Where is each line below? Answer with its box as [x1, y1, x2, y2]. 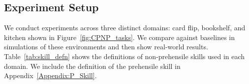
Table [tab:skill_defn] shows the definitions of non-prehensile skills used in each [4, 51, 245, 61]
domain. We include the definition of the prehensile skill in [4, 61, 181, 71]
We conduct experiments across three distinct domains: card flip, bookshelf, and [4, 22, 246, 33]
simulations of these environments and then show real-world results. [4, 42, 208, 52]
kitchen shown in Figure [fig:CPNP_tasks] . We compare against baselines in [4, 32, 235, 42]
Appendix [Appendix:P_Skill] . [4, 70, 97, 81]
